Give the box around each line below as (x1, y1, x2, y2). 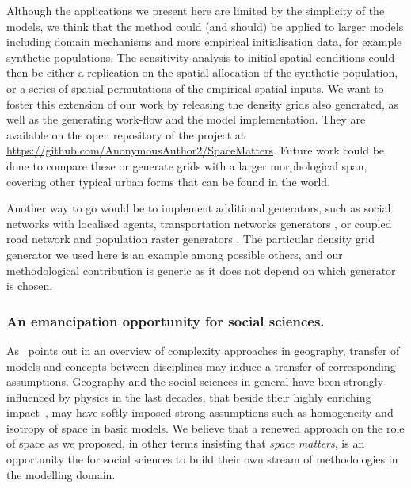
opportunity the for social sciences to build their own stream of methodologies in (6, 451, 398, 467)
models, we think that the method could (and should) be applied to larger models (6, 17, 404, 34)
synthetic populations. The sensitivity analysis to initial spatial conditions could (6, 48, 395, 65)
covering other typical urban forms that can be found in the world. (6, 173, 331, 189)
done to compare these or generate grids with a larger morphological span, (6, 157, 367, 173)
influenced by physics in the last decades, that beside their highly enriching (6, 388, 371, 405)
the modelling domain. (6, 466, 116, 482)
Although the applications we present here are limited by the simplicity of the (6, 2, 385, 18)
